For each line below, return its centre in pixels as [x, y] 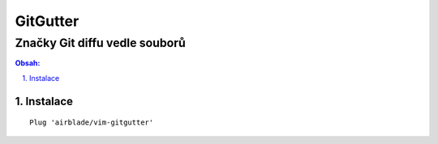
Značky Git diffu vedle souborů [100, 43]
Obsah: [28, 63]
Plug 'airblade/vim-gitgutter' [92, 123]
